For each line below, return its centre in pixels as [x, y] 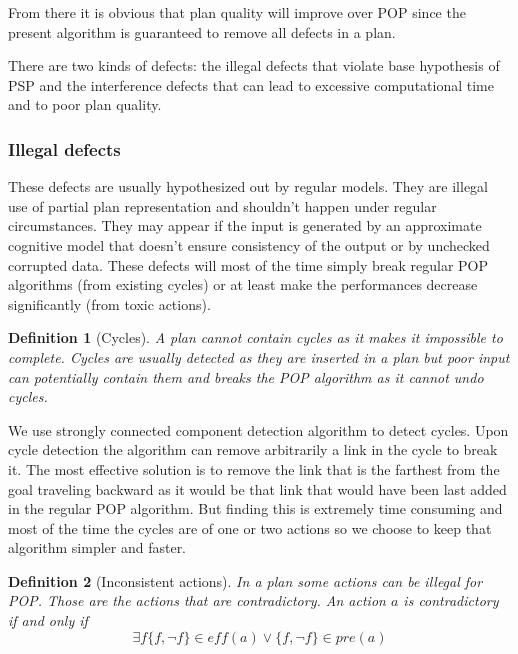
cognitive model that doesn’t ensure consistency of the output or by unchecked [249, 244]
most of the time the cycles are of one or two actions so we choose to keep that [250, 527]
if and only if [48, 620]
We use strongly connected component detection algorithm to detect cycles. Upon [258, 429]
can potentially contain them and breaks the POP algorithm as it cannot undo [246, 376]
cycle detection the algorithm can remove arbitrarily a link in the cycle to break [253, 449]
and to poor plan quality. [85, 104]
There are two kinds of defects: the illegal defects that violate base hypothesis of [254, 65]
